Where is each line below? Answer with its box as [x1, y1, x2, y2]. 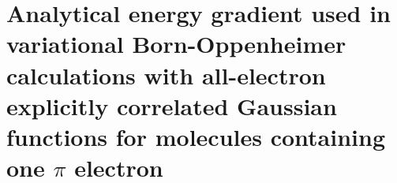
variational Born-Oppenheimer [6, 28, 346, 60]
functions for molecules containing [6, 120, 385, 152]
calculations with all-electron [6, 58, 326, 91]
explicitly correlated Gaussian [6, 89, 337, 121]
